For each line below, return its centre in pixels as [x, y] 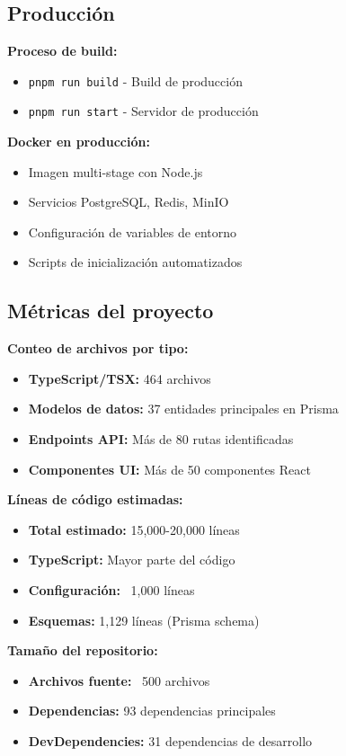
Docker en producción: [79, 142]
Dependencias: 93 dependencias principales [152, 711]
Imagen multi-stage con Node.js [115, 171]
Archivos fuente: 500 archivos [119, 680]
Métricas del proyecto [111, 311]
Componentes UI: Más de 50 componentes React [169, 469]
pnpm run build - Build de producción [135, 80]
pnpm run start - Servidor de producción [143, 111]
